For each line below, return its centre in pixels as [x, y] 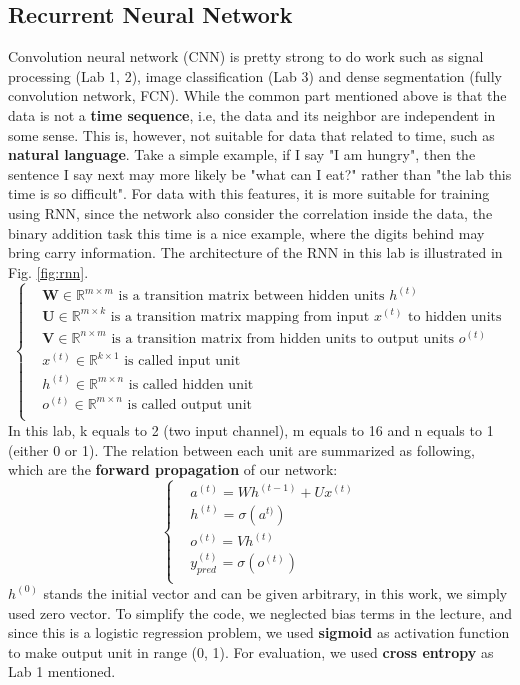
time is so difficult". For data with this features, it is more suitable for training [249, 193]
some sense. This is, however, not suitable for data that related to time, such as [251, 134]
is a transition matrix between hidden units [251, 296]
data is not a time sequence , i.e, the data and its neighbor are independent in [252, 114]
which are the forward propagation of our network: [173, 469]
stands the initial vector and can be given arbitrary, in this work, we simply [275, 592]
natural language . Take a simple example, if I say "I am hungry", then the [242, 154]
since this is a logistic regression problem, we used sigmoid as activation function [259, 632]
